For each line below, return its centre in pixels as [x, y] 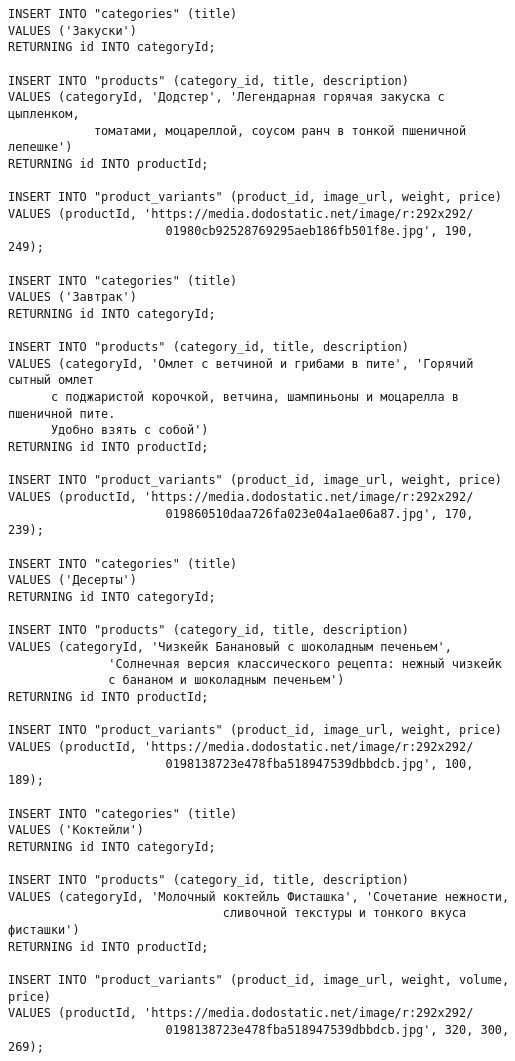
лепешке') [40, 147]
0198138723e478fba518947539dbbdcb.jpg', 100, [319, 763]
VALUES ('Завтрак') [72, 297]
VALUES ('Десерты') [72, 580]
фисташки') [44, 930]
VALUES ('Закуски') [72, 30]
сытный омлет [51, 380]
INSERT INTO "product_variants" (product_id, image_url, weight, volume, [259, 980]
